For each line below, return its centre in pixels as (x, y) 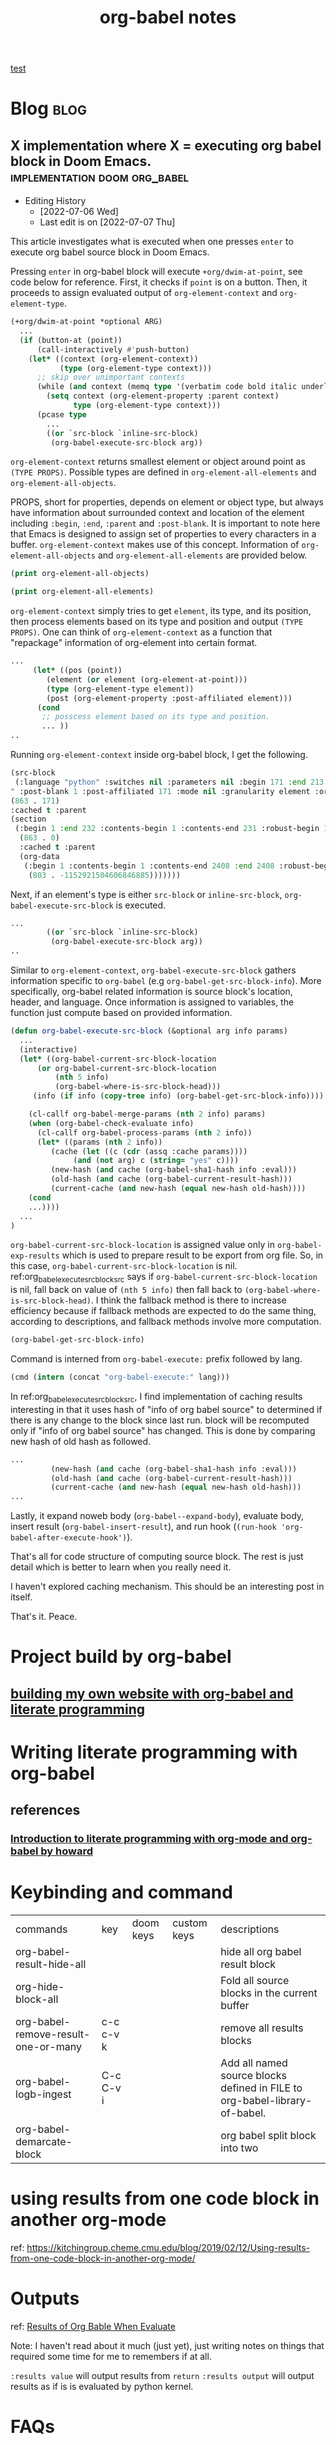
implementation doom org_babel (99, 176)
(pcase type (61, 414)
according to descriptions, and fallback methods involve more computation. (166, 1322)
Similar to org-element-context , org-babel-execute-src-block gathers (153, 970)
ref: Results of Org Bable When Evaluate (93, 2327)
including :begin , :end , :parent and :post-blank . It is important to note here (165, 523)
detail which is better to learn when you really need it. (121, 1567)
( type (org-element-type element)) (120, 689)
